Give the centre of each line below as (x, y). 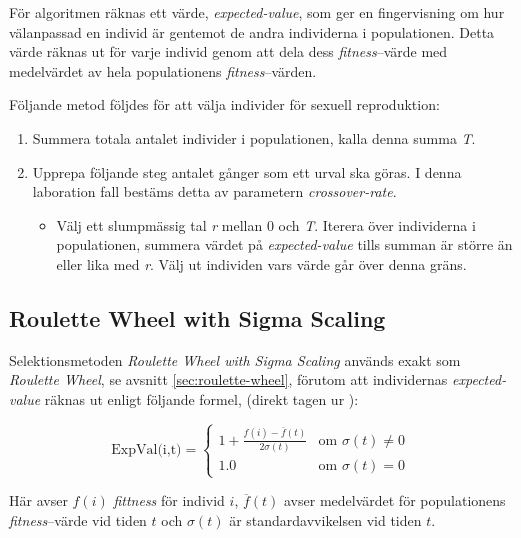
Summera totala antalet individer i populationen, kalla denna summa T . (254, 137)
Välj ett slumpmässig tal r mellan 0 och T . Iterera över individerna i (266, 224)
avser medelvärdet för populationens (395, 500)
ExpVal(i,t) (146, 449)
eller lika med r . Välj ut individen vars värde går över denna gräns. (261, 263)
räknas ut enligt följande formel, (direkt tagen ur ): (201, 398)
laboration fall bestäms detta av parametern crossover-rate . (214, 191)
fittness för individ (169, 500)
